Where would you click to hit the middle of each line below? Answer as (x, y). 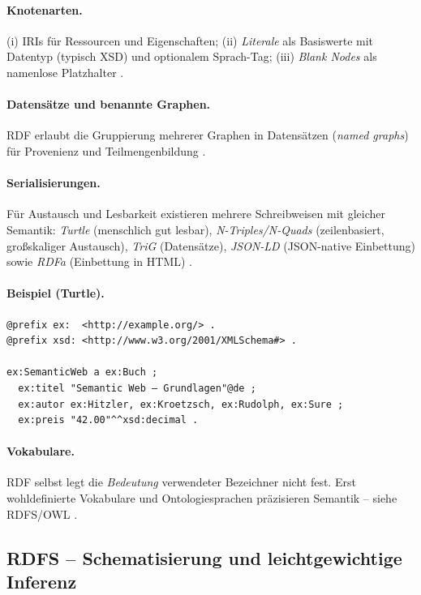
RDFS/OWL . (42, 514)
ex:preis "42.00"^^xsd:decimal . (108, 420)
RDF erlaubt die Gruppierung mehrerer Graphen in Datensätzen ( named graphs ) (208, 135)
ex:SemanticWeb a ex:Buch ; (82, 372)
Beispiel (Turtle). (56, 293)
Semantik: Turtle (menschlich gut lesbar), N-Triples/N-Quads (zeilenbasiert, (195, 229)
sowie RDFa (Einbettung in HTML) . (100, 261)
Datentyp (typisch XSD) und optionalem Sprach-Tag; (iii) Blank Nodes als (192, 56)
